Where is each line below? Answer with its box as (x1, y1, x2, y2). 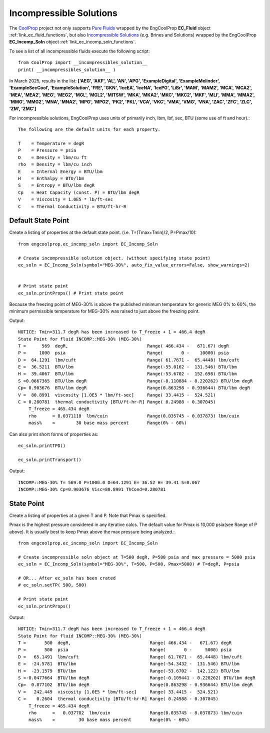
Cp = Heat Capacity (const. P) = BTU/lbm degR (18, 189, 139, 195)
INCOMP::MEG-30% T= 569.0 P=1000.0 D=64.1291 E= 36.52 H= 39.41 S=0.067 (18, 479, 200, 485)
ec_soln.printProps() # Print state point (18, 290, 124, 296)
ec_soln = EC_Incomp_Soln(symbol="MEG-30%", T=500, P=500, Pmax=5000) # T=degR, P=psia (18, 561, 240, 567)
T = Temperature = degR (18, 140, 84, 146)
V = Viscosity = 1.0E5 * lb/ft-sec (18, 196, 113, 202)
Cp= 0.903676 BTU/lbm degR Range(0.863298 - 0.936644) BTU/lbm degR (18, 385, 250, 391)
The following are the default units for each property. (18, 126, 161, 132)
